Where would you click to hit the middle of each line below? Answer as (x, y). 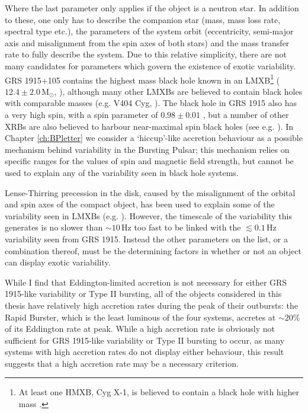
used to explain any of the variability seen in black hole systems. (122, 172)
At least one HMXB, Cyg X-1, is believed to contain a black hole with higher (159, 392)
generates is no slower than (54, 227)
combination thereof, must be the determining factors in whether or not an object (153, 250)
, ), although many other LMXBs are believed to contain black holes (178, 91)
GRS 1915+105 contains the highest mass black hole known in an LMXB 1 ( (142, 79)
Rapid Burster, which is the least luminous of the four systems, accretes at (140, 317)
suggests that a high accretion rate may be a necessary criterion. (122, 363)
